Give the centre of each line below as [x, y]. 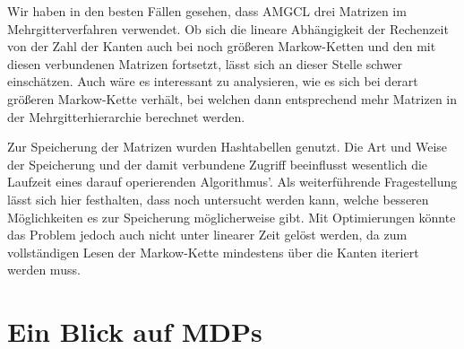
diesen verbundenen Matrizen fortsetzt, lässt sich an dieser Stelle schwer [205, 63]
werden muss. [44, 270]
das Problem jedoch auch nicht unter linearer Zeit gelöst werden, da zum [207, 235]
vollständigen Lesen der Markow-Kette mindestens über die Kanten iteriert [213, 252]
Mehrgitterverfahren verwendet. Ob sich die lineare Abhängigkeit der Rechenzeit [228, 28]
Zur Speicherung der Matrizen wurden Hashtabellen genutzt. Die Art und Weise [228, 147]
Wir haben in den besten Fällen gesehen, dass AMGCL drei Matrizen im [207, 11]
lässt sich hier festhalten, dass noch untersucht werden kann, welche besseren [218, 199]
